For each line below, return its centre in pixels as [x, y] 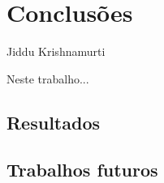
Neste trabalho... [48, 78]
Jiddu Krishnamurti [56, 51]
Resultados [53, 122]
